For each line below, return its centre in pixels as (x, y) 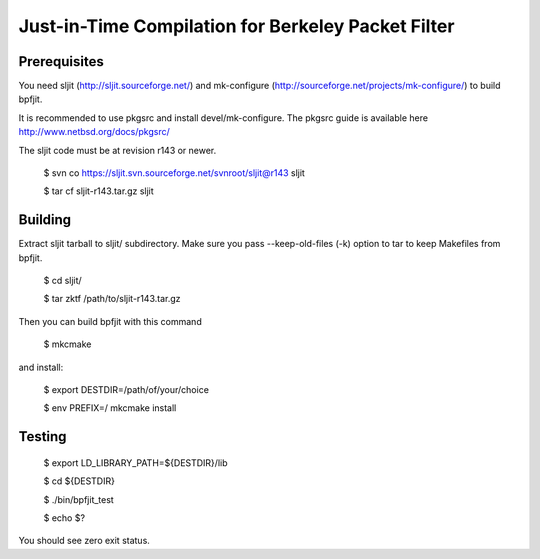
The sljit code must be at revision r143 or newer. (117, 150)
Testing (42, 436)
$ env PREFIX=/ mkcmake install (110, 408)
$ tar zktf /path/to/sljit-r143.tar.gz (112, 299)
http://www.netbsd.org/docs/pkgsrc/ (94, 132)
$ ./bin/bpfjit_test (78, 499)
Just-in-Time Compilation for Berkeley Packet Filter (236, 26)
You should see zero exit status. (84, 541)
